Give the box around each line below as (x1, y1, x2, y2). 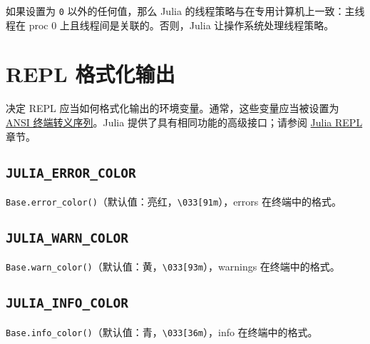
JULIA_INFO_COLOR (6, 295, 128, 311)
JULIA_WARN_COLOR (6, 230, 128, 246)
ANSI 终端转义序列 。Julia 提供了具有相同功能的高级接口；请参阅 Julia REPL (6, 114, 363, 129)
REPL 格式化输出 (6, 59, 175, 88)
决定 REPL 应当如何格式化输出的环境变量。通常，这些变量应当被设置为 (6, 101, 339, 116)
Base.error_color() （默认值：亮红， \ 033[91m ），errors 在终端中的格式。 (6, 193, 342, 208)
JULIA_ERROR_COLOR (6, 165, 136, 181)
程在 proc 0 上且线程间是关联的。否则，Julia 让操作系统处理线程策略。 (6, 17, 334, 32)
